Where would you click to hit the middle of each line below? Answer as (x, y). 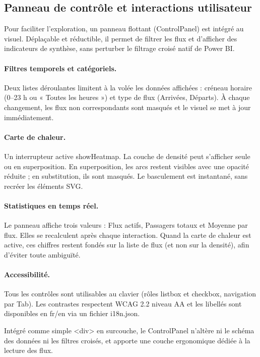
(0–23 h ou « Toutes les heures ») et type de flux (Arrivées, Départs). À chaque (127, 97)
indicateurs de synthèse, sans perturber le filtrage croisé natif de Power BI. (119, 48)
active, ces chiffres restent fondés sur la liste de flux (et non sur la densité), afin (127, 245)
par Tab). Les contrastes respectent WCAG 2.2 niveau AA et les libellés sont (123, 303)
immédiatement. (29, 117)
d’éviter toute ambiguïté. (42, 254)
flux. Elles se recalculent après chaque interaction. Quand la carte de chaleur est (128, 235)
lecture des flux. (28, 350)
